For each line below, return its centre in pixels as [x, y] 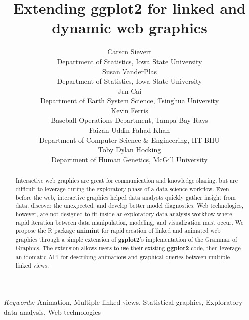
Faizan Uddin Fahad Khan [129, 130]
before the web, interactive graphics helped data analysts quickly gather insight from [125, 197]
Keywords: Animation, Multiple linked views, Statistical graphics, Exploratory [123, 302]
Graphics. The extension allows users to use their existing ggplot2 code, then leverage [128, 248]
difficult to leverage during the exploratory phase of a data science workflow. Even [122, 188]
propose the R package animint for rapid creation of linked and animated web [118, 231]
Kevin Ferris [129, 110]
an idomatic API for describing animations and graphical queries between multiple [123, 257]
